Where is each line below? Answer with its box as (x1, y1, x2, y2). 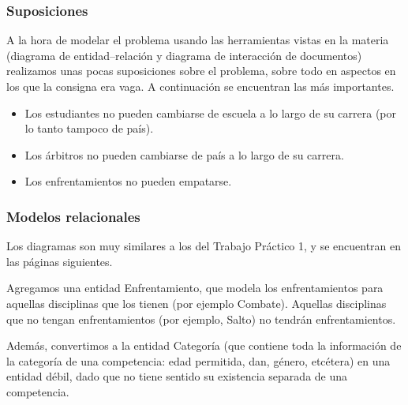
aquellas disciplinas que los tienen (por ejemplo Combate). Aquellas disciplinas (6, 294, 387, 311)
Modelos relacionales (6, 206, 140, 226)
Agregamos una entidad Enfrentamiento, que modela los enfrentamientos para (6, 279, 384, 296)
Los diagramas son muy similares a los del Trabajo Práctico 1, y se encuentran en (6, 238, 402, 254)
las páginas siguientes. (6, 253, 113, 269)
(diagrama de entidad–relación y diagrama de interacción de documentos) (6, 47, 362, 63)
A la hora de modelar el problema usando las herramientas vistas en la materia (6, 32, 389, 48)
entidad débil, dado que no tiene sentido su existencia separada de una (6, 368, 348, 384)
